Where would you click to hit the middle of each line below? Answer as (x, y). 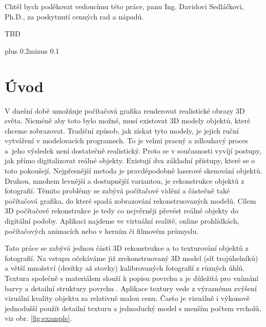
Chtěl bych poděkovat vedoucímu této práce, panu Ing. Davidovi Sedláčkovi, (124, 6)
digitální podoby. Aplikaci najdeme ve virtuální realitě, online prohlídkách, (122, 221)
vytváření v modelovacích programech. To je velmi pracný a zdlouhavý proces (127, 140)
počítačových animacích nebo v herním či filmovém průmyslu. (102, 231)
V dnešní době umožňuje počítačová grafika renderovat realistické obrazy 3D (125, 110)
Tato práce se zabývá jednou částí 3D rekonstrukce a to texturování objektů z (127, 248)
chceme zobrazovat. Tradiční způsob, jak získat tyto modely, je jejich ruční (122, 130)
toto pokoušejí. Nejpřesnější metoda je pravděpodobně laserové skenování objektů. (134, 171)
